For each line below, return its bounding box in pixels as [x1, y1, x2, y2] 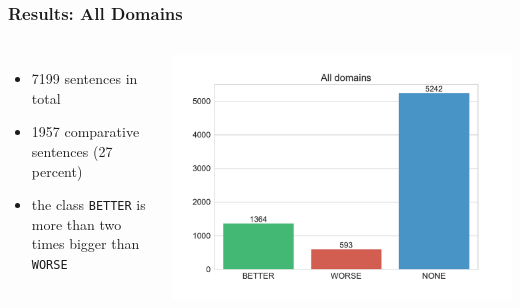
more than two [31, 213, 122, 234]
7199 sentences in [31, 68, 138, 89]
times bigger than [31, 233, 140, 254]
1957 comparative [31, 121, 140, 142]
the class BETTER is [31, 194, 146, 215]
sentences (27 [31, 141, 113, 161]
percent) [31, 160, 83, 181]
